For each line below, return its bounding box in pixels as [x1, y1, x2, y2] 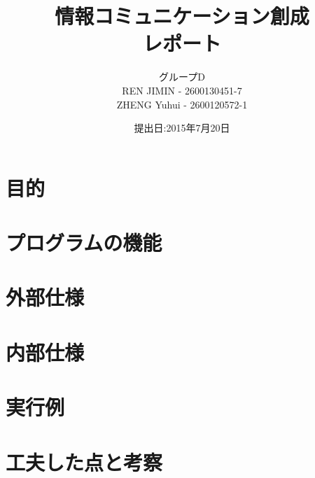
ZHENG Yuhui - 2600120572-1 [116, 97, 248, 111]
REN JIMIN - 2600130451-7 [122, 83, 242, 97]
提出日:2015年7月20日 [134, 120, 230, 135]
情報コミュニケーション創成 [55, 1, 309, 30]
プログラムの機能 [6, 228, 162, 257]
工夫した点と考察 [6, 447, 163, 476]
